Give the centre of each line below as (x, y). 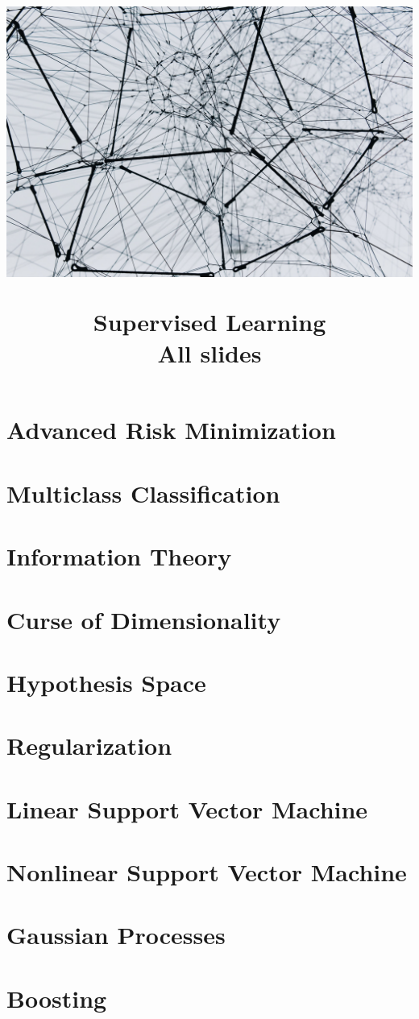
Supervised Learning (209, 322)
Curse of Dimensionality (144, 619)
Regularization (89, 746)
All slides (209, 353)
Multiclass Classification (143, 493)
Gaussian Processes (116, 935)
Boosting (57, 998)
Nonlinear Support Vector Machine (207, 872)
